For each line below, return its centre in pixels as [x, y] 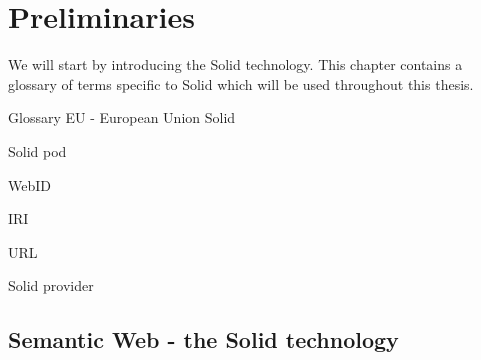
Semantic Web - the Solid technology [203, 339]
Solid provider [51, 285]
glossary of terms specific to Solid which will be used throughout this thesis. [241, 83]
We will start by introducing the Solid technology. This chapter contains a [235, 64]
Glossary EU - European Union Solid [122, 117]
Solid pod [37, 150]
